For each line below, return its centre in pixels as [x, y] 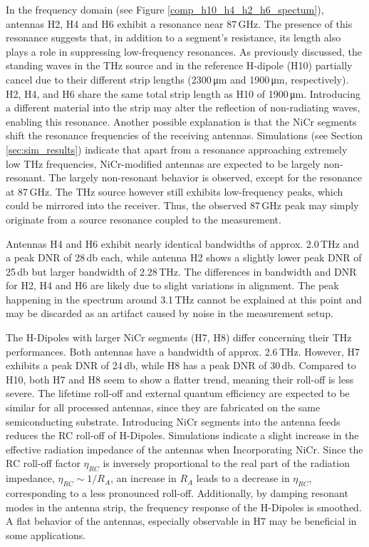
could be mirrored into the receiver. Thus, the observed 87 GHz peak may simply [182, 205]
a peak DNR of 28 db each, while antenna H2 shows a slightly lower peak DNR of [184, 257]
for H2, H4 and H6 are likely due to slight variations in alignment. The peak [172, 285]
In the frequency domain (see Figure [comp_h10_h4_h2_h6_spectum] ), [165, 9]
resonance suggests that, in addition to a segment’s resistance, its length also [173, 37]
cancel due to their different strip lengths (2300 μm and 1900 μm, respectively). [177, 79]
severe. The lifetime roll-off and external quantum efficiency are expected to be [178, 393]
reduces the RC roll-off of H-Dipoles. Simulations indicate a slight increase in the [182, 435]
